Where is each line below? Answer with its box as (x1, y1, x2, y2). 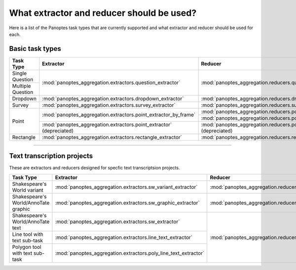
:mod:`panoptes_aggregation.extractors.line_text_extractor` (55, 234, 192, 241)
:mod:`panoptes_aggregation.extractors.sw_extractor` (55, 218, 180, 225)
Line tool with (12, 230, 44, 237)
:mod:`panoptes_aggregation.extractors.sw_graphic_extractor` (55, 199, 200, 206)
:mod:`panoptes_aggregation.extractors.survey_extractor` (42, 101, 176, 108)
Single (12, 70, 27, 77)
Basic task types (9, 45, 62, 53)
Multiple (12, 82, 31, 89)
